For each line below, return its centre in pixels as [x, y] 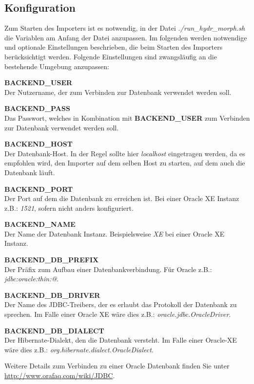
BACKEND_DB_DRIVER [52, 295]
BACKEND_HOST [39, 144]
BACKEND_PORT [39, 189]
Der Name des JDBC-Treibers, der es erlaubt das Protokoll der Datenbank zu [121, 304]
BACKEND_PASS [37, 108]
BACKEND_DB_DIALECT [54, 330]
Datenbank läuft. [30, 172]
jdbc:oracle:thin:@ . [32, 279]
